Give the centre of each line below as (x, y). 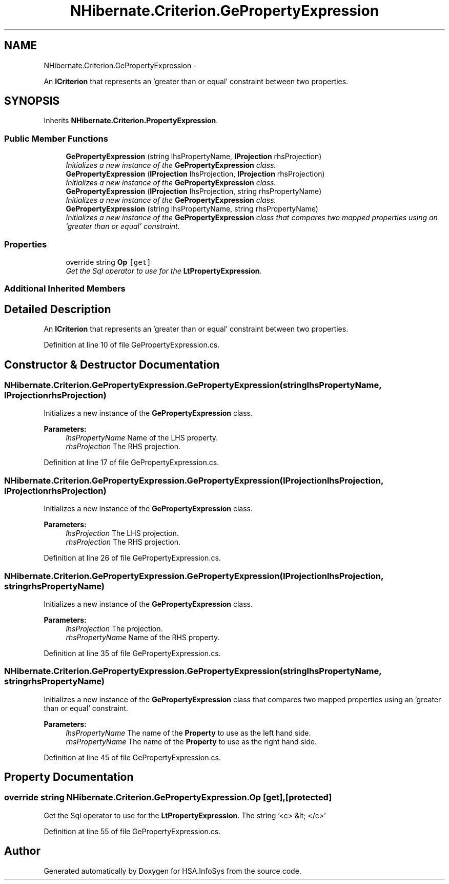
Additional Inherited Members (65, 289)
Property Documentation (69, 777)
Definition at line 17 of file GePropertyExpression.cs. (131, 463)
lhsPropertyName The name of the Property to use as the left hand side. (188, 733)
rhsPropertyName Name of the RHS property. (143, 637)
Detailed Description (58, 309)
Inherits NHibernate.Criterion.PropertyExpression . (131, 121)
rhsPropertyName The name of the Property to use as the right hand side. (191, 741)
